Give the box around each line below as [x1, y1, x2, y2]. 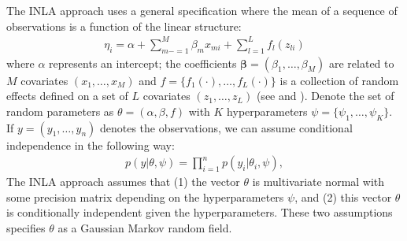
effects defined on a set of [6, 87, 128, 104]
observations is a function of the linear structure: [6, 17, 242, 34]
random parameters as [6, 102, 114, 119]
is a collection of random [279, 72, 399, 88]
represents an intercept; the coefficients [49, 54, 237, 71]
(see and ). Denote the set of [256, 87, 394, 104]
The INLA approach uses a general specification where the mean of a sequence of [6, 2, 398, 18]
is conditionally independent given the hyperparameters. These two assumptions [6, 204, 393, 221]
